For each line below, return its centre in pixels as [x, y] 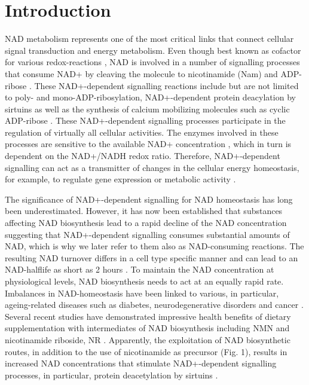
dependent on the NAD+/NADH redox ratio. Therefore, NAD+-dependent [143, 156]
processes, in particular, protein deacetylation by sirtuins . [111, 375]
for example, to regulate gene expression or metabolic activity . [120, 179]
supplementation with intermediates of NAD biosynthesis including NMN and [147, 328]
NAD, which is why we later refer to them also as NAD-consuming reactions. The [154, 246]
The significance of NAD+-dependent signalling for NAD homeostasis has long [149, 199]
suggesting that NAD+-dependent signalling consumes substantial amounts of [147, 234]
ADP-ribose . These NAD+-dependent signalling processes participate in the [145, 120]
